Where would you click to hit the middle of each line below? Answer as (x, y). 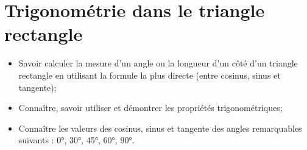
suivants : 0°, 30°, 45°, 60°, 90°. (76, 140)
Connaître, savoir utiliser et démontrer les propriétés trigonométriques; (150, 108)
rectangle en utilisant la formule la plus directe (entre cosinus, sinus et (150, 75)
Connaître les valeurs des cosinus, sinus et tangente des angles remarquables (160, 128)
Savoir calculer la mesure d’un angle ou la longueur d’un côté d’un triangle (158, 63)
